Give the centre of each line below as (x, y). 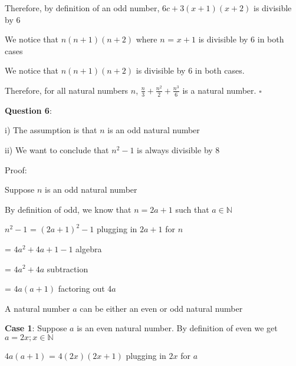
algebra (89, 248)
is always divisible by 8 (178, 149)
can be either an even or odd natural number (161, 308)
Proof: (16, 169)
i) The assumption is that (51, 130)
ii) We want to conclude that (57, 149)
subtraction (68, 268)
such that (192, 209)
